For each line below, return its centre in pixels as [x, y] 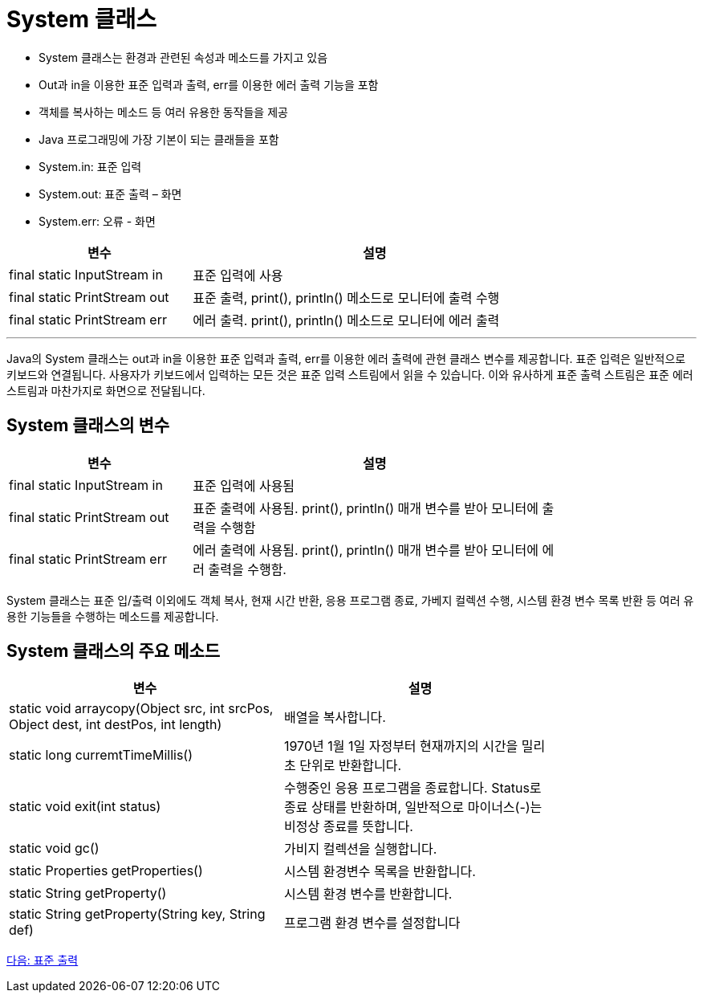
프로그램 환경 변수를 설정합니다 [372, 923]
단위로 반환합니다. [351, 766]
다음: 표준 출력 [43, 960]
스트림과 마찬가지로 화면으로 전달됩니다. [106, 390]
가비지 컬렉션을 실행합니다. [361, 849]
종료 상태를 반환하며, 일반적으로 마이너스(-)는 [413, 807]
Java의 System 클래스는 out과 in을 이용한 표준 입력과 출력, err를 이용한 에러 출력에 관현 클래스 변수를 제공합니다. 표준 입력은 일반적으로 [346, 358]
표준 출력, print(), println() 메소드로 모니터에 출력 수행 [346, 298]
